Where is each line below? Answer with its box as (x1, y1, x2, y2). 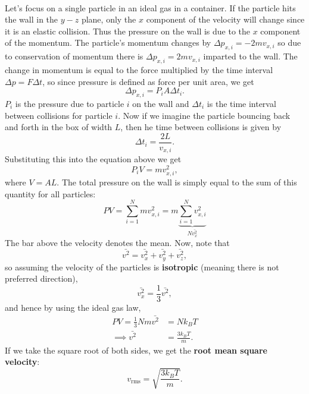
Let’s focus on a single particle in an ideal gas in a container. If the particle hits (5, 1, 296, 14)
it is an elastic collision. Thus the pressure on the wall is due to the (5, 24, 251, 37)
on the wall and (132, 97, 189, 109)
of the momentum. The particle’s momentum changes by (5, 36, 211, 49)
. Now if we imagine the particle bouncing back (118, 109, 291, 121)
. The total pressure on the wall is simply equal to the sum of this (57, 176, 297, 188)
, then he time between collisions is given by (120, 121, 282, 133)
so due (277, 36, 301, 49)
